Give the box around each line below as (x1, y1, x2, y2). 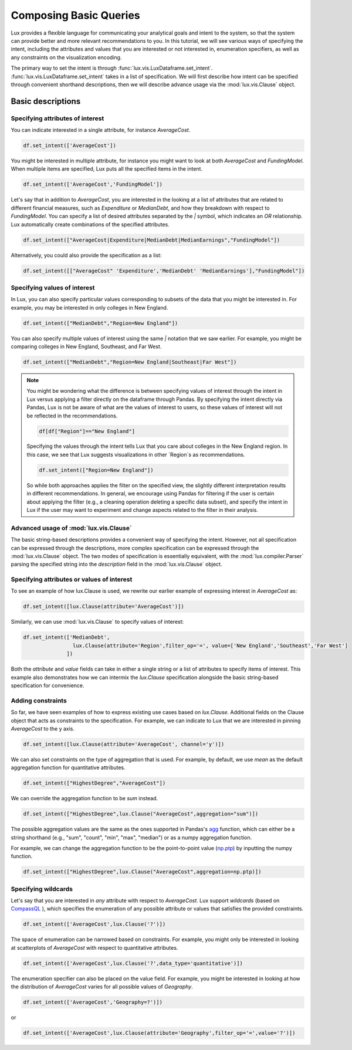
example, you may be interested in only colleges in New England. (11, 304, 168, 311)
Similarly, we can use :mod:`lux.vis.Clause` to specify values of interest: (11, 619, 184, 626)
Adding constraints (11, 696, 67, 705)
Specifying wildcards (11, 885, 73, 893)
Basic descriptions (11, 96, 81, 106)
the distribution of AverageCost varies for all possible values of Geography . (11, 983, 193, 990)
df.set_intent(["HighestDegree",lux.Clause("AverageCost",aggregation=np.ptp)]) (23, 868, 262, 875)
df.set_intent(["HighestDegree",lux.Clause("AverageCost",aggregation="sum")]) (23, 811, 259, 817)
